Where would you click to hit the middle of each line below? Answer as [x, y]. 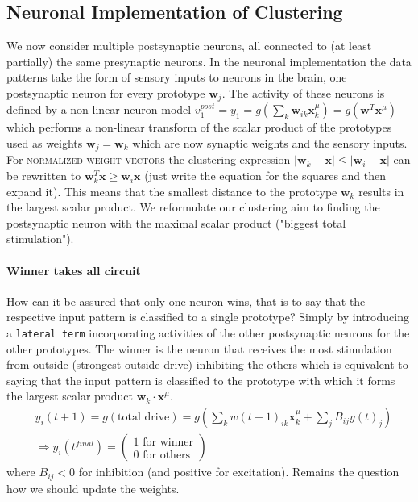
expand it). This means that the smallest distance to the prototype [172, 191]
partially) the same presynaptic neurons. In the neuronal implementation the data [209, 61]
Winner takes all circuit [74, 270]
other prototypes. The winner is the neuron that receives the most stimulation [199, 348]
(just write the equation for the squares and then [265, 176]
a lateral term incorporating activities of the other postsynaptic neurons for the [208, 333]
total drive [144, 418]
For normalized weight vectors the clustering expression [149, 159]
